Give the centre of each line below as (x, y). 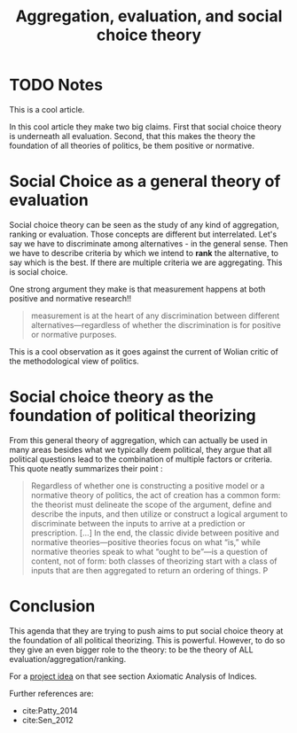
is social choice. (39, 271)
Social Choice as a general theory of (145, 181)
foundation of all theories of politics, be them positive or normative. (132, 145)
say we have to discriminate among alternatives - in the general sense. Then (148, 243)
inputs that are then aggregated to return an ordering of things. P (149, 570)
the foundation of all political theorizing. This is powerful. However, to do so (147, 640)
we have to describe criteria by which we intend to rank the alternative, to (144, 253)
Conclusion (52, 606)
